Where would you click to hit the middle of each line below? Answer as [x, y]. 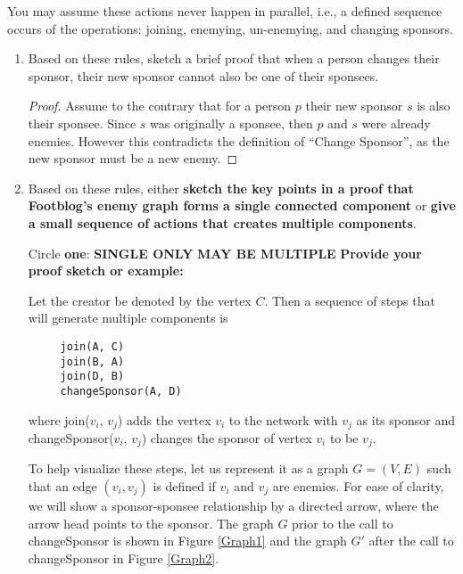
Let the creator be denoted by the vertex [140, 300]
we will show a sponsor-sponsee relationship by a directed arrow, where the [233, 506]
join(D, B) [92, 377]
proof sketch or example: [106, 271]
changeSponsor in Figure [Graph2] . [124, 558]
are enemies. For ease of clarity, [358, 486]
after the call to [411, 541]
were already [396, 123]
